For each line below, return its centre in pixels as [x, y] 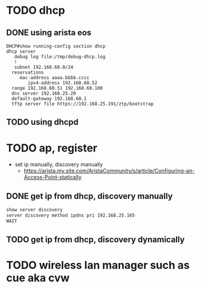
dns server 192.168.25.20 [44, 93]
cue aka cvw [38, 278]
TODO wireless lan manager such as [98, 266]
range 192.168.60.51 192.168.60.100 [57, 88]
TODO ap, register [52, 148]
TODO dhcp [36, 10]
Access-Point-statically [53, 177]
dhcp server [21, 51]
